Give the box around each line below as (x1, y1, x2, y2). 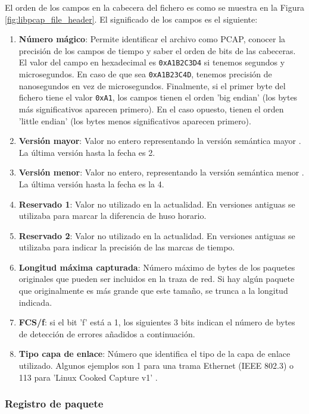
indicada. (18, 296, 52, 308)
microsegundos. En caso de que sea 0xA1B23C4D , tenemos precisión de (18, 68, 272, 80)
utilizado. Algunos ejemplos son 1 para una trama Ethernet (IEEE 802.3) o (18, 359, 294, 372)
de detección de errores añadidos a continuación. (18, 327, 195, 340)
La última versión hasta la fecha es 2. (18, 146, 155, 158)
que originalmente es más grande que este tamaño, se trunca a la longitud (18, 284, 288, 297)
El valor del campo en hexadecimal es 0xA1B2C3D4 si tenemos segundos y (18, 56, 285, 68)
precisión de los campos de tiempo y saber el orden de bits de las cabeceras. (18, 44, 296, 57)
